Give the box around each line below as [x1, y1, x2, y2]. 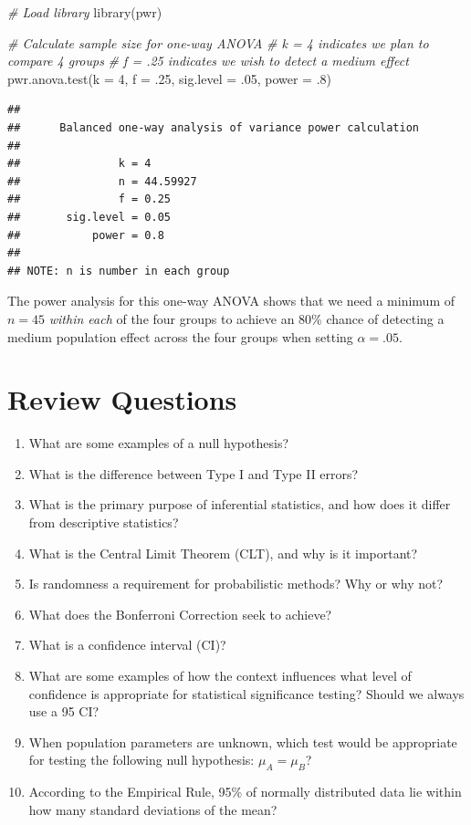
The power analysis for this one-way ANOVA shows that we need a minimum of [7, 291, 455, 310]
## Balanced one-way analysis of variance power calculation [7, 120, 420, 134]
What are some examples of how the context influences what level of [28, 665, 412, 684]
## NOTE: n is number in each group [7, 264, 230, 277]
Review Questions [7, 381, 237, 418]
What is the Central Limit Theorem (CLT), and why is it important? [28, 543, 418, 562]
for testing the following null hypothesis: [28, 750, 255, 769]
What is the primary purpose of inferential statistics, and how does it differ [28, 495, 451, 514]
